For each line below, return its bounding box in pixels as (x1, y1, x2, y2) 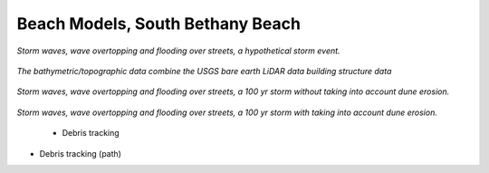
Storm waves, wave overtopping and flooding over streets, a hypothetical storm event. (16, 45, 340, 56)
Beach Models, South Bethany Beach (16, 14, 301, 34)
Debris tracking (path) (39, 148, 122, 159)
